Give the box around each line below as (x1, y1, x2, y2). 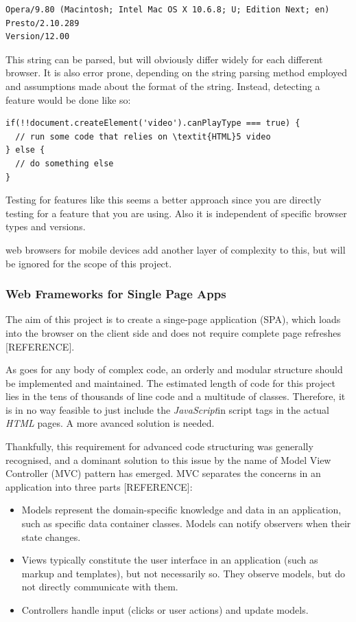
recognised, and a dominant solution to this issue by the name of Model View (5, 452, 331, 467)
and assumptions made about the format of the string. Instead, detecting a (5, 78, 320, 93)
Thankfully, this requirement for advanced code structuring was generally (5, 439, 313, 454)
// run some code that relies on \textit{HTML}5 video (15, 131, 271, 142)
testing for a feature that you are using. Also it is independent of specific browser (5, 206, 347, 220)
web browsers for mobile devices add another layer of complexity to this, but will (5, 242, 346, 256)
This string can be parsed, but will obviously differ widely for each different (5, 52, 323, 66)
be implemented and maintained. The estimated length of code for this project (5, 375, 335, 390)
